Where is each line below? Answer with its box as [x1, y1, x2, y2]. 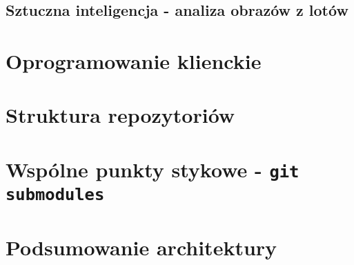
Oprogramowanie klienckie [6, 46, 262, 75]
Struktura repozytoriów [6, 101, 235, 129]
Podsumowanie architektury [6, 233, 277, 261]
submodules [6, 185, 105, 205]
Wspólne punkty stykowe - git [6, 155, 299, 183]
